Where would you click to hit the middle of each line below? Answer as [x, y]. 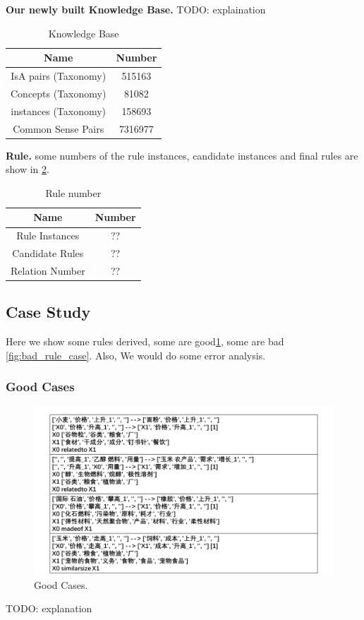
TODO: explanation [49, 608]
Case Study [48, 312]
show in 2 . [28, 169]
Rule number [73, 192]
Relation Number [48, 270]
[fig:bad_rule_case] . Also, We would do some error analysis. [136, 355]
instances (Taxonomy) [59, 111]
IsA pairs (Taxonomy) [59, 76]
